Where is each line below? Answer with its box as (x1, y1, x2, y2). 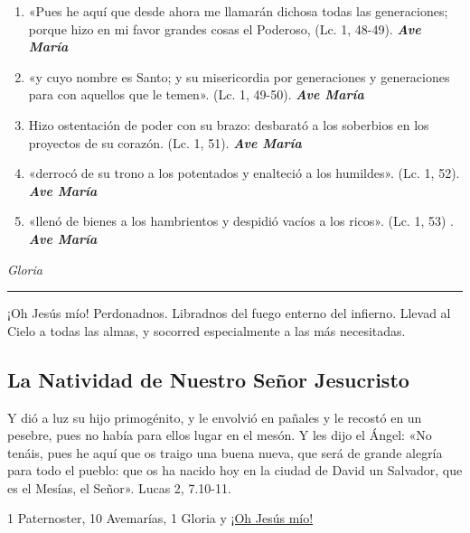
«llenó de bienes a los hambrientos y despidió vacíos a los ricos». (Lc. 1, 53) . (28, 211, 454, 230)
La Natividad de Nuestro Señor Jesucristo (7, 365, 409, 393)
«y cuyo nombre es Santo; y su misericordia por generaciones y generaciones (28, 67, 450, 86)
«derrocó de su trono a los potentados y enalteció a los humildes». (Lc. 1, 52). (28, 164, 460, 182)
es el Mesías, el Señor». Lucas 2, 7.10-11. (7, 478, 231, 497)
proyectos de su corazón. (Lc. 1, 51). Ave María (28, 133, 302, 152)
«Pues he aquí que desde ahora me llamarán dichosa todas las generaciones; (28, 2, 448, 20)
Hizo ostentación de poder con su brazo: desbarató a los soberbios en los (28, 115, 429, 134)
